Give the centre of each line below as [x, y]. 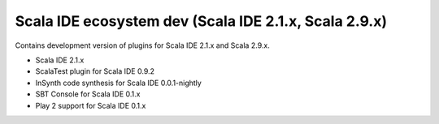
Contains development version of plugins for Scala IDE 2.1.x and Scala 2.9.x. [142, 45]
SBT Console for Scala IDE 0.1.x [88, 94]
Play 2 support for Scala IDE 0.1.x [91, 105]
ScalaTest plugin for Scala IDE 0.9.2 [95, 71]
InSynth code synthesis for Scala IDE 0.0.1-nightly [119, 83]
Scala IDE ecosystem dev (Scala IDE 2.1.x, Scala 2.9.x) [201, 21]
